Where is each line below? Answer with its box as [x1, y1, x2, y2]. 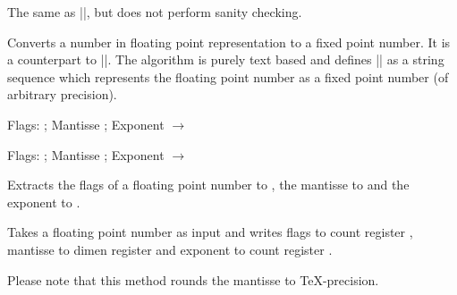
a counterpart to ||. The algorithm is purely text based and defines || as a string [7, 50, 444, 69]
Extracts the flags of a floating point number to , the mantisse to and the [7, 175, 410, 194]
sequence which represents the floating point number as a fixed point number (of [7, 67, 449, 86]
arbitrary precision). [7, 85, 117, 104]
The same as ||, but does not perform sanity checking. [7, 3, 302, 21]
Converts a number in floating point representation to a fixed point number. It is [7, 32, 451, 51]
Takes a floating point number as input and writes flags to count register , [7, 223, 413, 241]
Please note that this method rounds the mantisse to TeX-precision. [7, 270, 379, 289]
